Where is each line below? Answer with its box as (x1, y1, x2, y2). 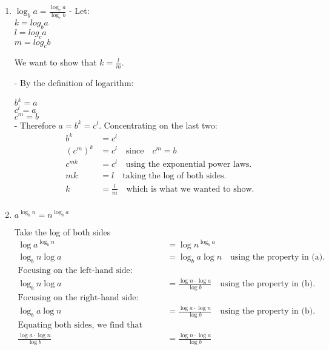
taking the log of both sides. (122, 172, 227, 181)
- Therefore (14, 118, 56, 131)
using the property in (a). (230, 252, 325, 261)
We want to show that (14, 56, 97, 69)
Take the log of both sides (14, 225, 111, 238)
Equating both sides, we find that (18, 321, 143, 330)
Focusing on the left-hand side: (18, 266, 133, 275)
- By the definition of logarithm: (14, 76, 134, 89)
